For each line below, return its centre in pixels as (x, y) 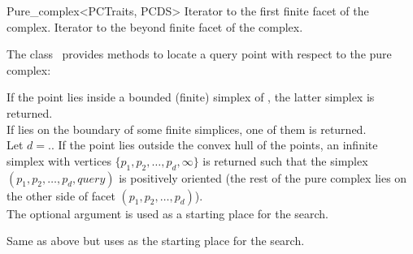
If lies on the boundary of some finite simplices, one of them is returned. (187, 129)
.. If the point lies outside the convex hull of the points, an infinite (213, 145)
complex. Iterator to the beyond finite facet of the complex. (155, 26)
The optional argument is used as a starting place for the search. (168, 213)
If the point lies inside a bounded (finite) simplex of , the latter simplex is (191, 97)
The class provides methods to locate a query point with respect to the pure (199, 54)
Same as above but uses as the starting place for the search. (156, 241)
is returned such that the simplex (285, 160)
